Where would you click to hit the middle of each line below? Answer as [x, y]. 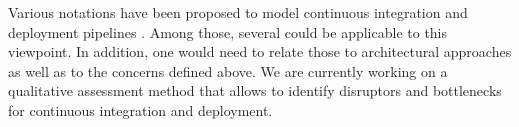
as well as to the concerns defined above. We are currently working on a [228, 70]
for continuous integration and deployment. [140, 109]
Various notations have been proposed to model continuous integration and [238, 12]
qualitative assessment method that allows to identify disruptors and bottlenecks [255, 90]
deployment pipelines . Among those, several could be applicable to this [228, 31]
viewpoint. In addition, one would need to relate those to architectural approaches [260, 51]
